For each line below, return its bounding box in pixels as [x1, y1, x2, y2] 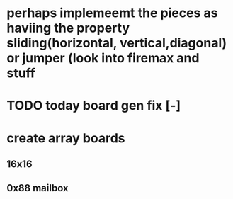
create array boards [6, 130, 125, 146]
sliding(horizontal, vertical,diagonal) [6, 35, 227, 51]
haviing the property [6, 20, 130, 36]
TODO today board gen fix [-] [6, 98, 181, 114]
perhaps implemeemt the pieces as [6, 5, 218, 21]
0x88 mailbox [6, 182, 69, 194]
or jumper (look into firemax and [6, 50, 200, 67]
